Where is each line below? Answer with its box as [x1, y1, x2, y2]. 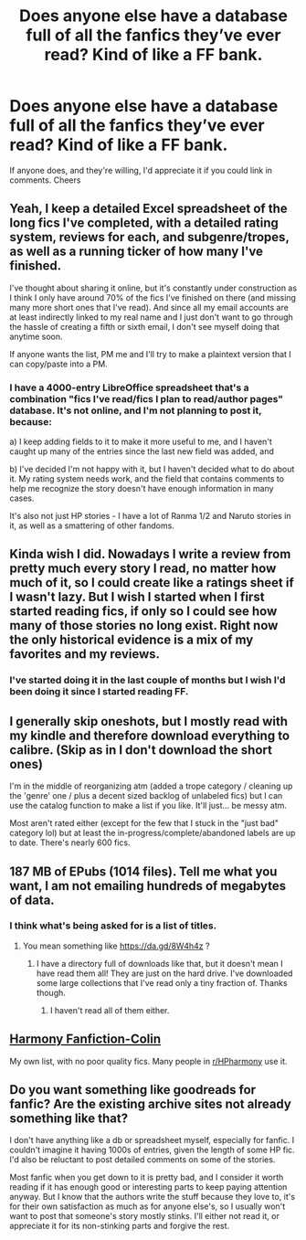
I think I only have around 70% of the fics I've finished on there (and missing [9, 291, 297, 302]
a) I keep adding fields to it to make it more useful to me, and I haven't [9, 436, 272, 448]
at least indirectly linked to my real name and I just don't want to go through [9, 312, 294, 323]
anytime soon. [9, 331, 63, 342]
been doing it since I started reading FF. [9, 685, 189, 698]
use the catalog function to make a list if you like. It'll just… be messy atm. [9, 800, 288, 811]
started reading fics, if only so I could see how [9, 604, 278, 620]
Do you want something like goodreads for [9, 1082, 257, 1097]
